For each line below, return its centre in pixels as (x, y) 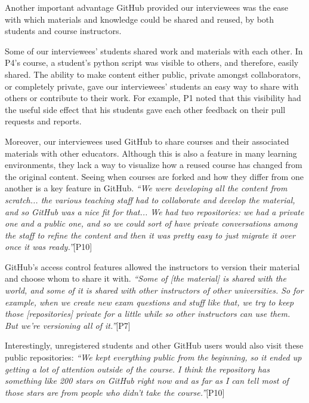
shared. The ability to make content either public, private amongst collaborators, (153, 74)
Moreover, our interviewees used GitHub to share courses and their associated (147, 141)
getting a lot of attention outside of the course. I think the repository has (137, 369)
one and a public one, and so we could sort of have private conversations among (151, 223)
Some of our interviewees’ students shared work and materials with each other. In (154, 51)
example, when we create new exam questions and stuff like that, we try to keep (149, 302)
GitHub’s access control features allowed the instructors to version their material (152, 266)
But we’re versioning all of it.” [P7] (68, 325)
